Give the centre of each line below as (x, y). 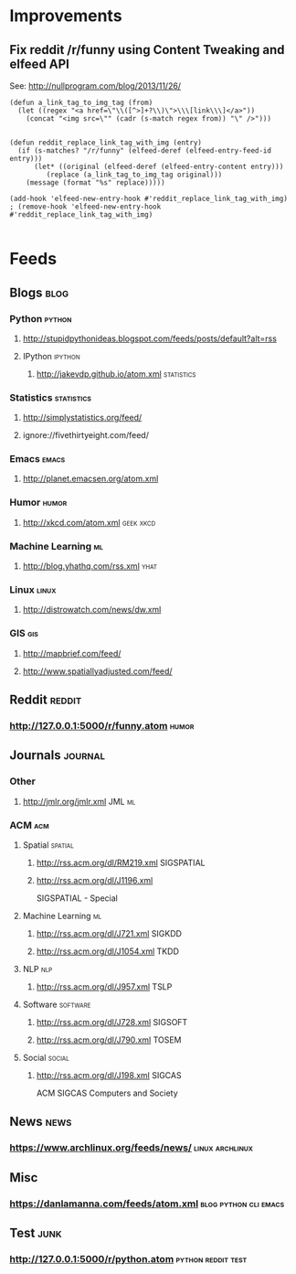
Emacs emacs (37, 459)
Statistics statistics (51, 397)
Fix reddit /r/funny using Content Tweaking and (147, 50)
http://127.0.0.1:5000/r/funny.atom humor (102, 725)
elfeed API (40, 64)
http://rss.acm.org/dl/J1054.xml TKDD (108, 951)
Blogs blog (39, 292)
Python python (41, 318)
